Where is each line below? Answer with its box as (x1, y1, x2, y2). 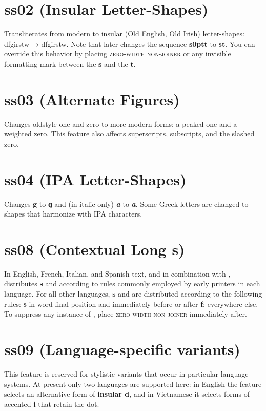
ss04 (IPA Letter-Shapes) (4, 168, 187, 189)
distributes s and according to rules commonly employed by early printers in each (4, 278, 260, 289)
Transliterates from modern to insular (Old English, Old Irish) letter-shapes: (4, 28, 244, 39)
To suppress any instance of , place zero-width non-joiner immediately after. (4, 308, 247, 319)
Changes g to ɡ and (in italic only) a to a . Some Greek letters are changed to (4, 198, 249, 209)
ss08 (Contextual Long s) (4, 238, 185, 259)
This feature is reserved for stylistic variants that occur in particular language (4, 368, 249, 379)
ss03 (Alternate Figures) (4, 88, 180, 109)
